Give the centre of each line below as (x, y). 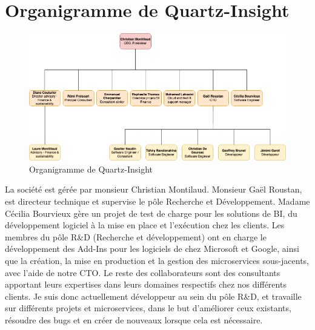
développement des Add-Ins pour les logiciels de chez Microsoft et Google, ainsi (152, 249)
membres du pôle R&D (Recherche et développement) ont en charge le (136, 236)
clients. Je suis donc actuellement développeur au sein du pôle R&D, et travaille (153, 296)
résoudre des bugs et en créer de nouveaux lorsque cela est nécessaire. (134, 319)
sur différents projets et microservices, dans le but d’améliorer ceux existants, (148, 308)
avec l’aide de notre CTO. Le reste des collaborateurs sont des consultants (143, 272)
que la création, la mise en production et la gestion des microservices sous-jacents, (157, 260)
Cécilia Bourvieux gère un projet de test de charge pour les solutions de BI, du (151, 213)
